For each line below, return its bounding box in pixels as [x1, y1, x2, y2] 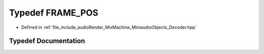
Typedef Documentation [9, 37, 85, 45]
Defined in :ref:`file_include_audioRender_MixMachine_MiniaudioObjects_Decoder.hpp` [21, 24, 197, 30]
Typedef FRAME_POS [9, 7, 99, 18]
